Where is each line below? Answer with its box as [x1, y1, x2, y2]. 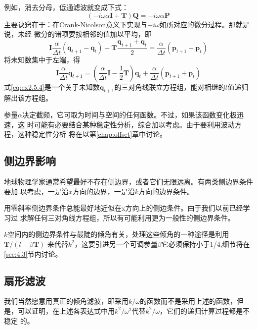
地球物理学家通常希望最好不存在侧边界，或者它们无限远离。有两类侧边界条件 [4, 176, 253, 186]
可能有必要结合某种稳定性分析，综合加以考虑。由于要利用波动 [34, 119, 235, 129]
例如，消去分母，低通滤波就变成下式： [4, 2, 128, 12]
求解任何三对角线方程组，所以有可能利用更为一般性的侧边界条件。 [20, 212, 235, 222]
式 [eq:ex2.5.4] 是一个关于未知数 [4, 81, 100, 92]
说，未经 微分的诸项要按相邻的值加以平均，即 [4, 29, 152, 39]
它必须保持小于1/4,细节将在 [161, 238, 250, 249]
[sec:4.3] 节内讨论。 [4, 248, 62, 259]
